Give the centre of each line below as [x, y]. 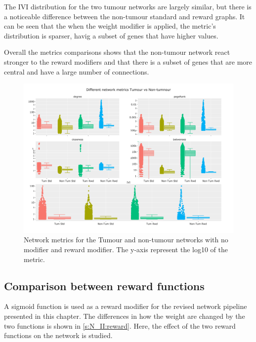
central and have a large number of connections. [77, 71]
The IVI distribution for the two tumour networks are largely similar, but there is [128, 6]
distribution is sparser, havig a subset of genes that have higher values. [111, 35]
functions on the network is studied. [58, 335]
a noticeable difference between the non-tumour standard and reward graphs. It [125, 16]
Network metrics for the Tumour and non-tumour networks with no [126, 240]
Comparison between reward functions [104, 285]
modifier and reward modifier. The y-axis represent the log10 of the [126, 249]
